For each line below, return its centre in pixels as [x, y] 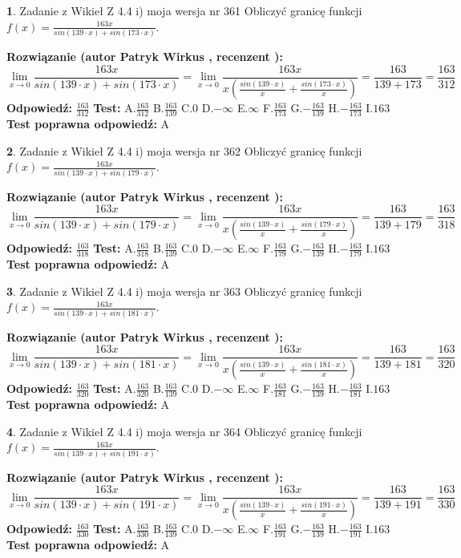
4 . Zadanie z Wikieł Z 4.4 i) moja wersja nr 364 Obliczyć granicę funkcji [184, 431]
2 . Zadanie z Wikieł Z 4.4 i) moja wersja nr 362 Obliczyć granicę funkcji [184, 150]
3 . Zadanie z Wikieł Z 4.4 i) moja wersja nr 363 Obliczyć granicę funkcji [184, 291]
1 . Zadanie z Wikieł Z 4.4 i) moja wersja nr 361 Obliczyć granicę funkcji [184, 10]
